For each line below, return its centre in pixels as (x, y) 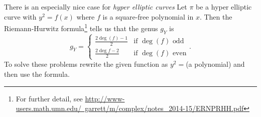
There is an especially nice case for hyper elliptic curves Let (96, 7)
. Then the (216, 16)
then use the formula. (37, 74)
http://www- (105, 98)
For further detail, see (49, 98)
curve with (20, 16)
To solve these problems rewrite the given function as (86, 64)
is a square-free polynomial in (148, 16)
